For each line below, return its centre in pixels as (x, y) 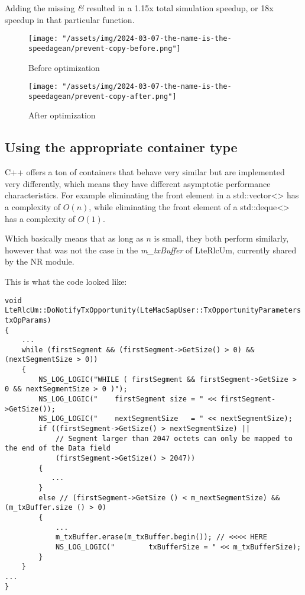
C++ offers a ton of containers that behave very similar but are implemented (145, 172)
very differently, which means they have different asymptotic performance (138, 183)
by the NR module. (40, 261)
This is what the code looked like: (66, 281)
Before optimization (64, 67)
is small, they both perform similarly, (221, 238)
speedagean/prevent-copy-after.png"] (103, 96)
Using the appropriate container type (121, 147)
